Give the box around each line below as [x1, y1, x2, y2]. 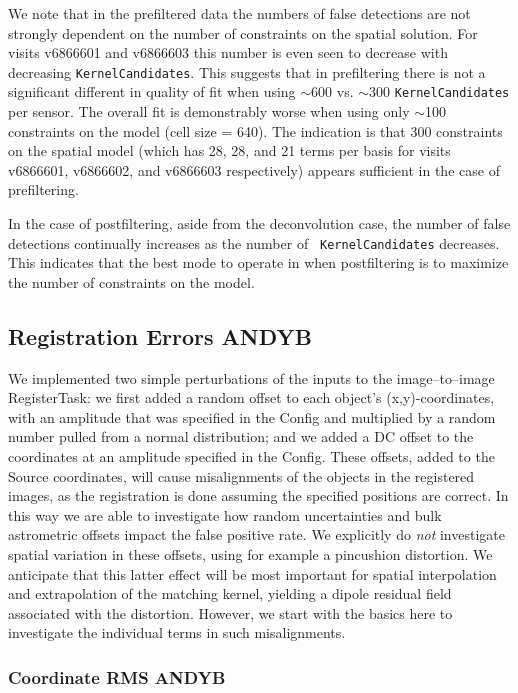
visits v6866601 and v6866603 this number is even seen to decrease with [8, 42, 448, 63]
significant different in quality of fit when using [8, 81, 296, 102]
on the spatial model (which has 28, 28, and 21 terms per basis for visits [8, 140, 451, 161]
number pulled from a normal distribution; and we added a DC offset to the [8, 426, 474, 447]
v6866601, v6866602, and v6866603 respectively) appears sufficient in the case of [8, 159, 500, 180]
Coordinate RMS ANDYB [8, 664, 226, 689]
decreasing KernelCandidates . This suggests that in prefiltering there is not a [8, 61, 486, 82]
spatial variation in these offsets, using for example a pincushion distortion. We [8, 544, 493, 565]
